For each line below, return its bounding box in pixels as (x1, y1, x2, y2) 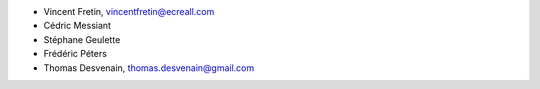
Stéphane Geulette (43, 33, 121, 45)
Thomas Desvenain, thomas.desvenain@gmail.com (43, 61, 255, 74)
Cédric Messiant (43, 20, 112, 32)
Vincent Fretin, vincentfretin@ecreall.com (43, 6, 215, 17)
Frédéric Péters (43, 48, 107, 60)
